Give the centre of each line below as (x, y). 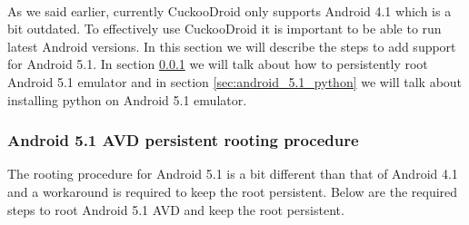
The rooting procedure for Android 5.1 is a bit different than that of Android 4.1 (233, 174)
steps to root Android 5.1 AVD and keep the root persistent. (176, 209)
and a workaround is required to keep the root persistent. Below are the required (233, 191)
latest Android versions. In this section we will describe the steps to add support (232, 46)
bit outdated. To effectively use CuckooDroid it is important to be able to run (225, 29)
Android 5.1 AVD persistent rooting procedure (183, 140)
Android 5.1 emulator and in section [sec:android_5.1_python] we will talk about (235, 81)
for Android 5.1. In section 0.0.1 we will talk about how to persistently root (218, 64)
